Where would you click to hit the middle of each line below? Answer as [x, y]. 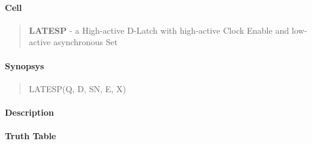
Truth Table [31, 136]
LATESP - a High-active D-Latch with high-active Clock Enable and [159, 30]
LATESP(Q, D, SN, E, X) [77, 88]
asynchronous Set [86, 42]
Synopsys [25, 65]
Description [30, 112]
